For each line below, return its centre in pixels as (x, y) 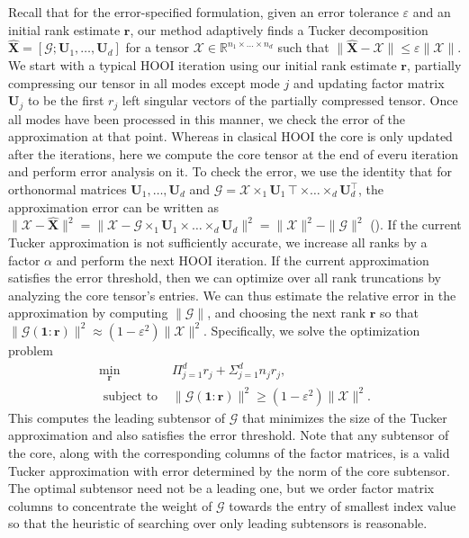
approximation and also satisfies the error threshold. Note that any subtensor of (229, 435)
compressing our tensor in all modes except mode (144, 82)
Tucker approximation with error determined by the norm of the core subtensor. (229, 470)
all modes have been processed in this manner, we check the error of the (207, 118)
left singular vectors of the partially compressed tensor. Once (290, 100)
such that (303, 47)
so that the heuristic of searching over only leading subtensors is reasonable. (218, 523)
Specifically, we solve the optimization (316, 330)
